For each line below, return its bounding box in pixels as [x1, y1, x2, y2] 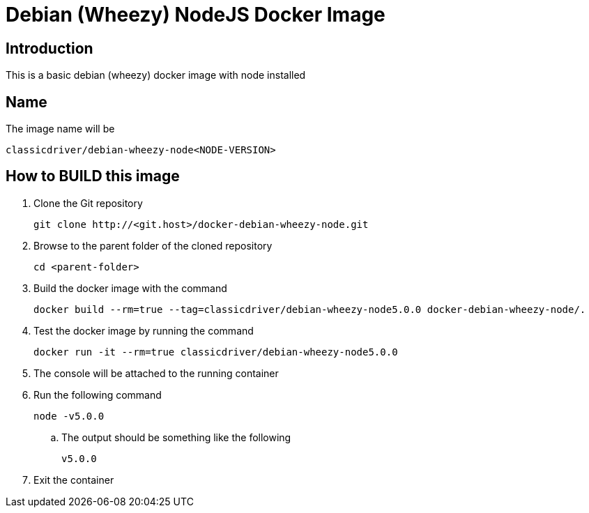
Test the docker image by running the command [33, 324, 254, 337]
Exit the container [33, 473, 114, 486]
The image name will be [6, 123, 115, 135]
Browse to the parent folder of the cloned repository [33, 239, 273, 252]
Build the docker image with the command [33, 282, 227, 294]
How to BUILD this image [6, 167, 180, 185]
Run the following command [33, 388, 162, 401]
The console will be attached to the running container [33, 367, 279, 379]
